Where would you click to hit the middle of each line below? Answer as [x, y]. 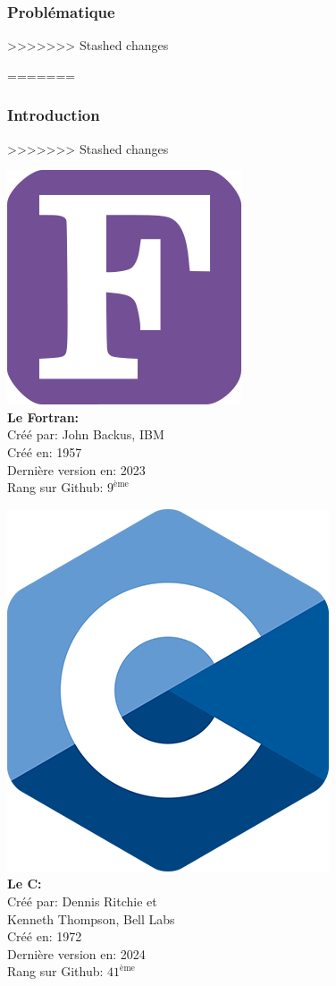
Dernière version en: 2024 [76, 953]
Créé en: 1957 [45, 452]
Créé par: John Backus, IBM [86, 434]
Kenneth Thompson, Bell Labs [91, 918]
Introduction [54, 115]
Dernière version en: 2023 [76, 469]
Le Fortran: [43, 416]
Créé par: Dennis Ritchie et [82, 901]
